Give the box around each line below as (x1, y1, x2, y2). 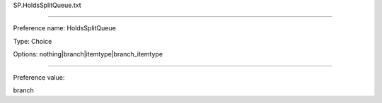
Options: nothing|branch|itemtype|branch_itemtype (13, 50, 163, 59)
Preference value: (13, 73, 65, 81)
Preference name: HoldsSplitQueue (13, 24, 116, 32)
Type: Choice (13, 37, 52, 45)
